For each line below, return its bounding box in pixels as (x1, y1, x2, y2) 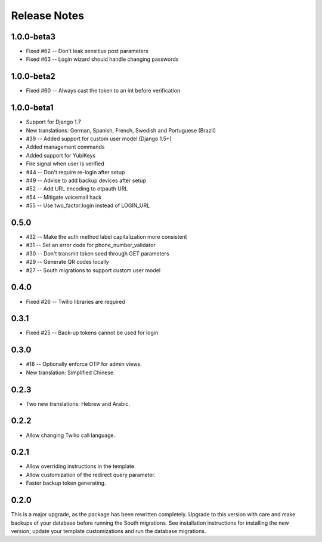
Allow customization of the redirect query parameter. (26, 471, 156, 478)
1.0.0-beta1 (11, 103, 54, 113)
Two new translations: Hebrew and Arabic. (26, 400, 131, 407)
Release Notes (11, 9, 85, 22)
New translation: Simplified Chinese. (26, 369, 116, 376)
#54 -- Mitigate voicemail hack (26, 193, 102, 201)
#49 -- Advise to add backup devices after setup (26, 177, 146, 184)
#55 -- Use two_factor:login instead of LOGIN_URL (26, 202, 150, 209)
